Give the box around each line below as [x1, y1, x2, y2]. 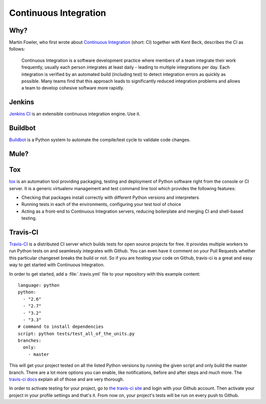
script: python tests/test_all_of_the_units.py [18, 331, 135, 336]
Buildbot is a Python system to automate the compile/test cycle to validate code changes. [9, 137, 191, 143]
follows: [9, 46, 25, 52]
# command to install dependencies [18, 324, 104, 329]
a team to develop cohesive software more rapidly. [21, 85, 125, 91]
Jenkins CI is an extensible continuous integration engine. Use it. [9, 111, 140, 117]
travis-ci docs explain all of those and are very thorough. [9, 376, 124, 382]
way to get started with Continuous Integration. [9, 262, 105, 268]
